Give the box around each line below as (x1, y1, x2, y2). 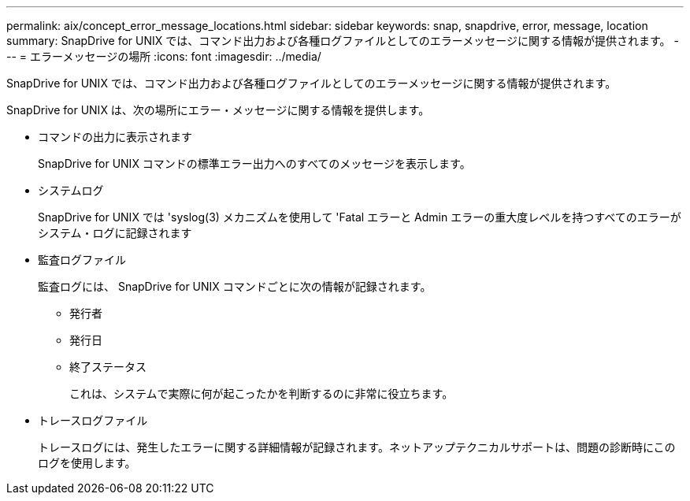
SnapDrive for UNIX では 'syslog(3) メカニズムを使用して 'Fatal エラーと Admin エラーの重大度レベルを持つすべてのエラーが (38, 210, 681, 224)
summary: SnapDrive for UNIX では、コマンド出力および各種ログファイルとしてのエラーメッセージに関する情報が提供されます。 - (6, 34, 679, 47)
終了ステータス (69, 360, 147, 373)
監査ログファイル (38, 253, 126, 266)
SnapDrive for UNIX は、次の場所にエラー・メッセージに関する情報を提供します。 (6, 103, 430, 117)
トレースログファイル (38, 414, 148, 427)
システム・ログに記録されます (38, 226, 192, 239)
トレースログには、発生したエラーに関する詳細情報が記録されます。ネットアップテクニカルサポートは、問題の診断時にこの (38, 440, 676, 454)
